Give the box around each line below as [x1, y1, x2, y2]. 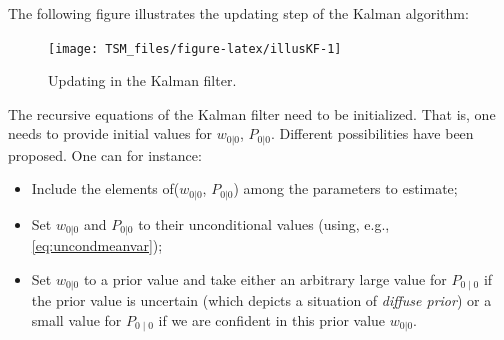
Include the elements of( [31, 178, 180, 199]
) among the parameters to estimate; [233, 178, 458, 199]
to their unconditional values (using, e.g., [138, 213, 390, 234]
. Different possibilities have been [270, 123, 474, 144]
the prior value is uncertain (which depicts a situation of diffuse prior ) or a [31, 290, 492, 311]
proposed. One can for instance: [8, 144, 202, 165]
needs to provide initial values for [8, 123, 213, 144]
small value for [31, 310, 122, 331]
